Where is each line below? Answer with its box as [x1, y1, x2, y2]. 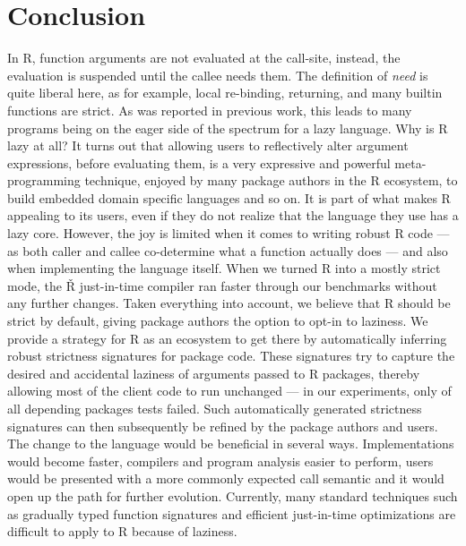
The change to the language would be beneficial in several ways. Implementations [7, 434, 454, 453]
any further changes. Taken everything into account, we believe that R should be [7, 294, 451, 312]
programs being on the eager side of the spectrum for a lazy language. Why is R [7, 118, 448, 137]
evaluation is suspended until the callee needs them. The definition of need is [7, 65, 428, 84]
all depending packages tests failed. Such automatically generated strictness [7, 399, 422, 417]
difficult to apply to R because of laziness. [7, 522, 237, 541]
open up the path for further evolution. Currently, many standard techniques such [7, 486, 458, 505]
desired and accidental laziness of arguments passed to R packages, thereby [7, 363, 420, 382]
